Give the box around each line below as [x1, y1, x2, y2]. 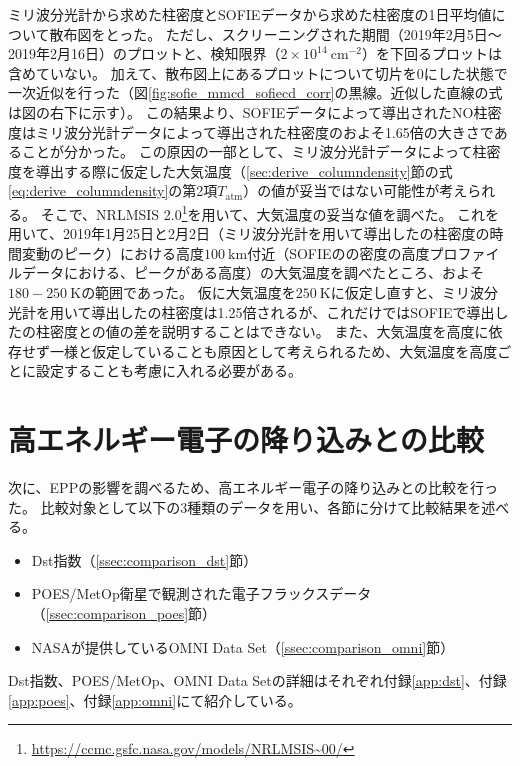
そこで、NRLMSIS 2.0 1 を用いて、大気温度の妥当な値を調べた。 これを [40, 200, 500, 224]
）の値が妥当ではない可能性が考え [243, 180, 468, 201]
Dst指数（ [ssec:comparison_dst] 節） [31, 549, 258, 570]
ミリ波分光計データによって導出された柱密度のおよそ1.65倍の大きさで [35, 121, 494, 142]
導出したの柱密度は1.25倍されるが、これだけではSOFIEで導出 [91, 301, 495, 322]
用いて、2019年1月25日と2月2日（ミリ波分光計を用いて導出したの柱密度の [8, 223, 490, 244]
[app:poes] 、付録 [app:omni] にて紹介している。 [8, 689, 302, 710]
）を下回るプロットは [361, 43, 502, 64]
